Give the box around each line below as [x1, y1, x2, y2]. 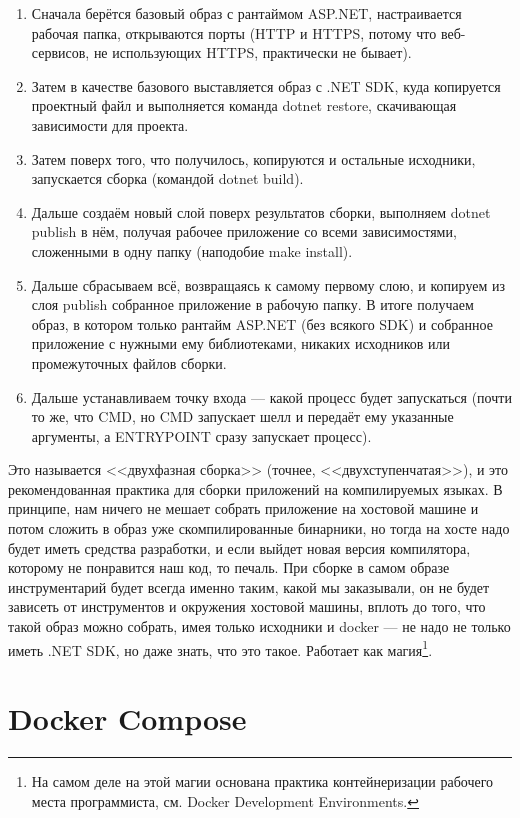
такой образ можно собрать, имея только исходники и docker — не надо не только [8, 616, 511, 637]
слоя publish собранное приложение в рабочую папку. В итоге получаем [31, 294, 474, 315]
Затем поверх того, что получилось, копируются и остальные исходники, [31, 148, 476, 169]
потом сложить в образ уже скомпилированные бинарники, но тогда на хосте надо [8, 518, 510, 539]
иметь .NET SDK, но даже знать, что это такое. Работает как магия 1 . [8, 636, 433, 660]
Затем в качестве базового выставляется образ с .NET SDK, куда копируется [31, 75, 501, 96]
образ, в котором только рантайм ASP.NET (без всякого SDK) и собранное [31, 313, 493, 334]
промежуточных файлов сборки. [31, 352, 227, 373]
